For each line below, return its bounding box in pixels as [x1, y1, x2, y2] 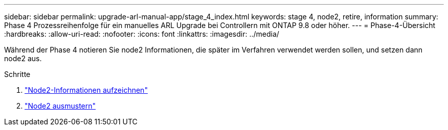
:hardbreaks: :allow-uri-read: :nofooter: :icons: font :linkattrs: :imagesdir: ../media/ [4, 30, 279, 38]
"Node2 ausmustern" [25, 101, 96, 110]
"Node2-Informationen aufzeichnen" [25, 86, 148, 94]
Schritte [4, 70, 31, 79]
